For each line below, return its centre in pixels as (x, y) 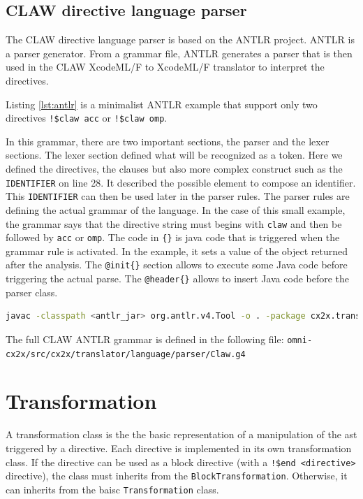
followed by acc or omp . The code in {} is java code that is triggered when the (173, 237)
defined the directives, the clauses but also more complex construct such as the (174, 169)
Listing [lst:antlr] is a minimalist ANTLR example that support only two (162, 104)
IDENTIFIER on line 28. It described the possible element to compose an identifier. (181, 182)
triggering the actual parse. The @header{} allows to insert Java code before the (178, 279)
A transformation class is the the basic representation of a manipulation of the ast (181, 434)
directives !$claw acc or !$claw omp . (87, 118)
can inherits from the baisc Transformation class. (112, 489)
